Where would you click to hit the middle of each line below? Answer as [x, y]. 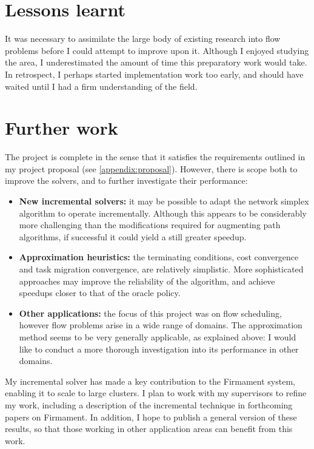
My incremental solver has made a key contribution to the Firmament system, [150, 381]
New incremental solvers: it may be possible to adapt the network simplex [164, 201]
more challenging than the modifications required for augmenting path [150, 225]
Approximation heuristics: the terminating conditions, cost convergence [159, 257]
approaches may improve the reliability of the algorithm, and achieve [147, 281]
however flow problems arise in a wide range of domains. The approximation [161, 325]
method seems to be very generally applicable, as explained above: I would [158, 336]
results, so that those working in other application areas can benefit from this [149, 429]
